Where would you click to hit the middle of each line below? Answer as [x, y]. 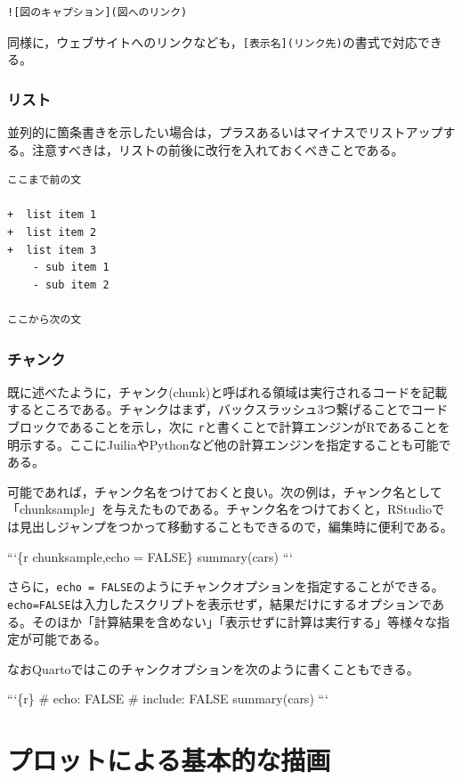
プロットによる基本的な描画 [169, 760]
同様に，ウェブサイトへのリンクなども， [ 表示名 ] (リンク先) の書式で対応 [212, 41]
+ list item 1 [52, 215]
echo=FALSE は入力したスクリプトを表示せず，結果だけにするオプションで [219, 603]
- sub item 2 [71, 284]
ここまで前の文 [45, 180]
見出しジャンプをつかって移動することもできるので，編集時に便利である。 [236, 527]
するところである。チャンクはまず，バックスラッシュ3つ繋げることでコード [228, 409]
